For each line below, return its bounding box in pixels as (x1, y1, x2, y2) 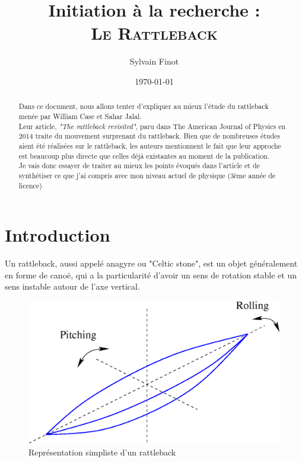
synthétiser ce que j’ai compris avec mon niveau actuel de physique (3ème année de (18, 170, 276, 180)
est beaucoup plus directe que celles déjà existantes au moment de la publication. (18, 150, 270, 161)
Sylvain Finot (129, 55, 179, 68)
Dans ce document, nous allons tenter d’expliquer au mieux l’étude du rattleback (18, 101, 269, 111)
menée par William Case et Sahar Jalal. (18, 111, 142, 121)
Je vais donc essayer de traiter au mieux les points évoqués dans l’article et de (18, 161, 260, 171)
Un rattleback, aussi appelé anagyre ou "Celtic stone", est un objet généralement (5, 257, 298, 269)
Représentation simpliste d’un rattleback (28, 445, 176, 458)
